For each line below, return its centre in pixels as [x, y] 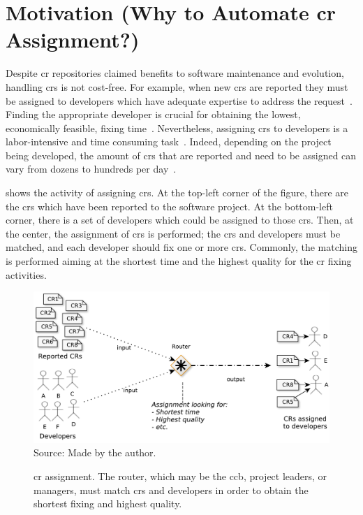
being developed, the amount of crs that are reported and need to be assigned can [181, 155]
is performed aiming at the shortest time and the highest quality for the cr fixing [179, 261]
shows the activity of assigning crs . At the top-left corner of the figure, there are [177, 193]
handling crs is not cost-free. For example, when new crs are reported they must [177, 86]
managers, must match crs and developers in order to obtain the [171, 489]
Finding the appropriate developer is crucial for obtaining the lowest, [153, 114]
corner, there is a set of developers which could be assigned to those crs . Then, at [180, 220]
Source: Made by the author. [95, 452]
